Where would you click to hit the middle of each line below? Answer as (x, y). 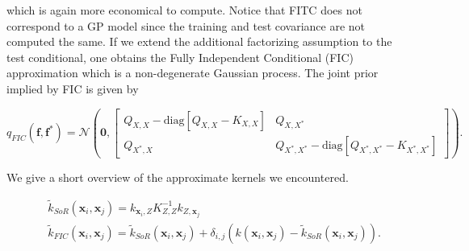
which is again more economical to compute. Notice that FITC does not (184, 10)
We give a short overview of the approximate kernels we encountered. (178, 177)
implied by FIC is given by (73, 88)
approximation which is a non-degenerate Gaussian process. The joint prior (193, 73)
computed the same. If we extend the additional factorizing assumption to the (199, 41)
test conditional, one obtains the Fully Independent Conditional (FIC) (180, 57)
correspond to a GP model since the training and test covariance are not (186, 25)
